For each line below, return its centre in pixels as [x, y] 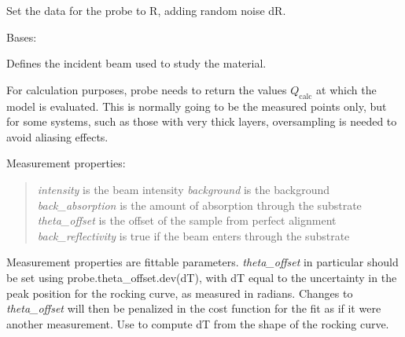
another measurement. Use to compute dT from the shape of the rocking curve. [198, 323]
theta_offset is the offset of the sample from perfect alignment [187, 220]
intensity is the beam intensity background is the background [183, 189]
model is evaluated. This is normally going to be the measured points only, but [197, 106]
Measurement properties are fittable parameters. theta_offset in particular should [202, 262]
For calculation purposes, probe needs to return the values [147, 89]
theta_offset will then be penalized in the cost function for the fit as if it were [194, 308]
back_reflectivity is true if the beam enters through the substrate [193, 235]
